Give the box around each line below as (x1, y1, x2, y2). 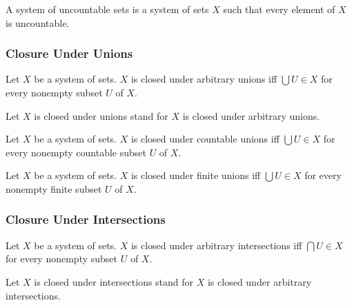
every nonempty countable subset (6, 145, 146, 159)
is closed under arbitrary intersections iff (130, 238, 302, 252)
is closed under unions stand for (34, 108, 168, 123)
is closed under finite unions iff (130, 168, 261, 182)
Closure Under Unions (6, 45, 133, 62)
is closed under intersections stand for (34, 274, 194, 288)
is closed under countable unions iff (130, 132, 280, 146)
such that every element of (223, 2, 335, 16)
